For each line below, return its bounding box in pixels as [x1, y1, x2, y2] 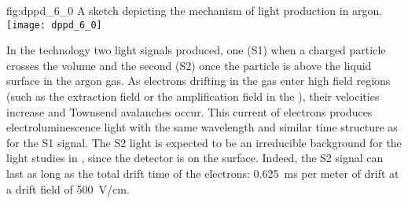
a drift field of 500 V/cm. [6, 180, 130, 197]
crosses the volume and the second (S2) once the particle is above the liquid [6, 57, 372, 73]
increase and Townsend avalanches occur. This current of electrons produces [6, 103, 373, 120]
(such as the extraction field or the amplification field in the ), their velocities [6, 88, 380, 105]
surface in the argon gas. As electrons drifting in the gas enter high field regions [6, 72, 391, 89]
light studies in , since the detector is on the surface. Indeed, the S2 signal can [6, 149, 384, 166]
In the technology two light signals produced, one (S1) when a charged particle [6, 42, 386, 58]
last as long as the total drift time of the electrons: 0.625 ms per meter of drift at [6, 165, 399, 181]
